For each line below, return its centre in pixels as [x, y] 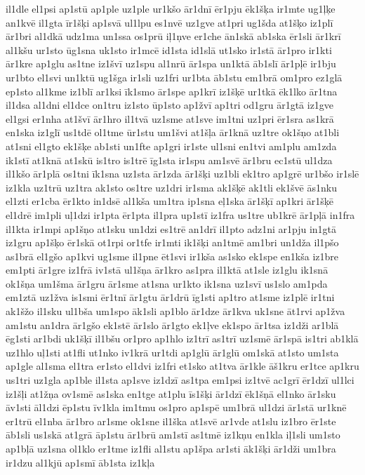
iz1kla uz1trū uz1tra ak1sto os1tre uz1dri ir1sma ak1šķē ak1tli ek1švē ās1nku [171, 187]
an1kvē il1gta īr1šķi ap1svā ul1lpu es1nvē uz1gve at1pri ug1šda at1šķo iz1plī [170, 22]
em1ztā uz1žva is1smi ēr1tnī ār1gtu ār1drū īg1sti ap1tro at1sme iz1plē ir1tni [170, 297]
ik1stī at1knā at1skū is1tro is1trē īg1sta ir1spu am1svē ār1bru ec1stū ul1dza [169, 160]
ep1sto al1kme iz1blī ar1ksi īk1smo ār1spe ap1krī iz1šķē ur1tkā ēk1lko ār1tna [172, 91]
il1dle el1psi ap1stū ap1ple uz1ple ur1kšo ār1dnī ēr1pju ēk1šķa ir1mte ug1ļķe [171, 8]
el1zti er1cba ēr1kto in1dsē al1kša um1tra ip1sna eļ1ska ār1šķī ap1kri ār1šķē [170, 201]
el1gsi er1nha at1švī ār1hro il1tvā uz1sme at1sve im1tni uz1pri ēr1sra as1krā [170, 118]
